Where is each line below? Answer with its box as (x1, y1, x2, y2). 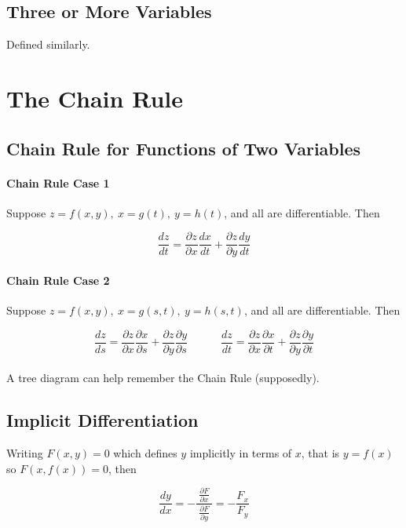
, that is (301, 445, 340, 461)
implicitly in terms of (189, 445, 292, 461)
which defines (113, 445, 177, 461)
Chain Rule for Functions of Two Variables (6, 136, 361, 160)
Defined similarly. (6, 36, 90, 53)
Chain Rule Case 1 (6, 174, 110, 191)
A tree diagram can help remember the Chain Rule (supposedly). (6, 370, 320, 386)
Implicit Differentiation (6, 408, 199, 432)
